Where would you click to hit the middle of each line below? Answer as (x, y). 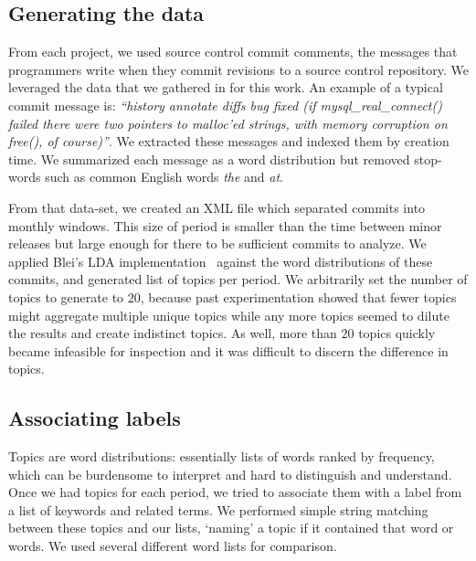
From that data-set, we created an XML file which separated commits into (217, 207)
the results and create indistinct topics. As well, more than (173, 333)
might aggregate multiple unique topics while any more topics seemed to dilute (229, 315)
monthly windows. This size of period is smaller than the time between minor (225, 225)
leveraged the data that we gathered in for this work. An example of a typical (226, 87)
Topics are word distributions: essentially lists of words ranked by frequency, (222, 456)
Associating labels (95, 418)
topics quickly (397, 333)
